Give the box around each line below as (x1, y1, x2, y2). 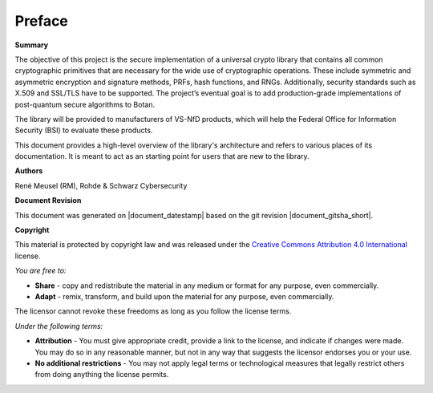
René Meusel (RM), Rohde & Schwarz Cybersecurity (14, 180, 188, 190)
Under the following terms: (14, 321, 103, 330)
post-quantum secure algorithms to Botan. (14, 99, 156, 109)
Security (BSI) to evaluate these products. (14, 125, 153, 136)
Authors (14, 166, 43, 176)
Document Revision (14, 196, 82, 205)
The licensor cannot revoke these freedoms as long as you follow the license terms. (14, 306, 292, 316)
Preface (14, 12, 68, 30)
